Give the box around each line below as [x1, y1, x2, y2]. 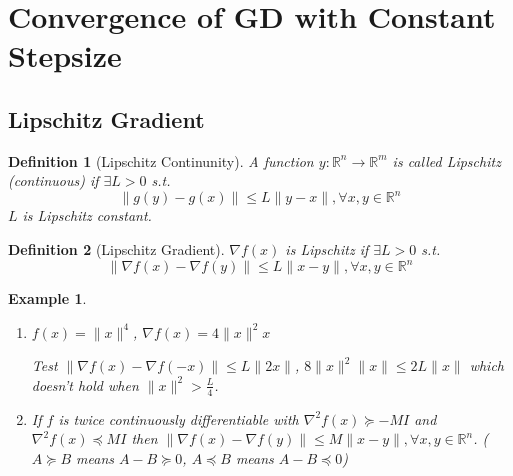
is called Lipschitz [392, 150, 501, 171]
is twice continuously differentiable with [58, 408, 299, 429]
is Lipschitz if [285, 239, 369, 260]
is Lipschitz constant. [22, 205, 152, 226]
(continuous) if [8, 170, 99, 191]
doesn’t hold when [31, 374, 139, 395]
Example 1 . [8, 288, 87, 309]
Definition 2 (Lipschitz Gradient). [8, 239, 225, 260]
